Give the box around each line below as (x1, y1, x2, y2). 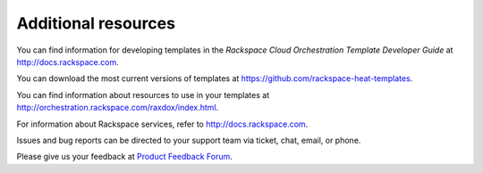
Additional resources (16, 13, 176, 33)
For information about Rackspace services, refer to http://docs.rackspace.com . (16, 119, 309, 129)
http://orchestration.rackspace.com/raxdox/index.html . (16, 103, 219, 113)
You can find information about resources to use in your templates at (16, 89, 270, 100)
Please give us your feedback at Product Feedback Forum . (16, 152, 233, 162)
